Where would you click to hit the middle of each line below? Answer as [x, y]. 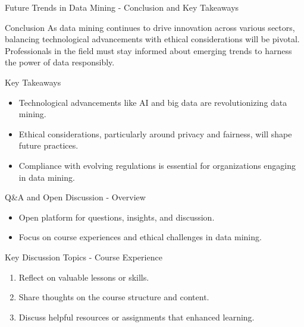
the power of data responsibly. [60, 62]
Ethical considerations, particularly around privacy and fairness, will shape [155, 133]
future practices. [48, 145]
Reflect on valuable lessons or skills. [84, 277]
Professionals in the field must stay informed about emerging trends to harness [148, 50]
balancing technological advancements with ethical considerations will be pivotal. [152, 39]
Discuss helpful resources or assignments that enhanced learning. [137, 317]
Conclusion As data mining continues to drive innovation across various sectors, [150, 27]
